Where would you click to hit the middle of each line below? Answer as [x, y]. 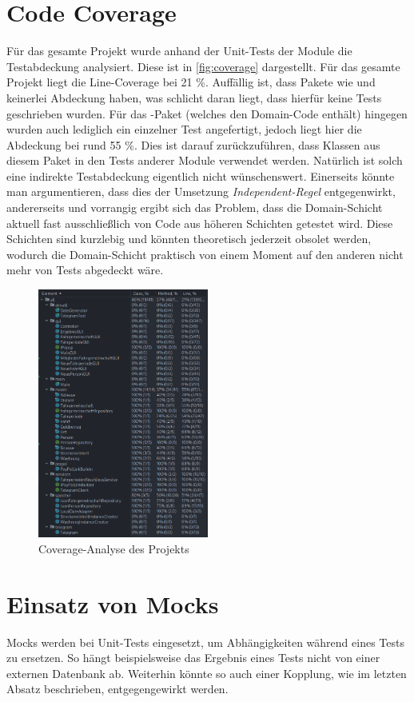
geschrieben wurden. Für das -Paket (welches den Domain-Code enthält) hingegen [207, 113]
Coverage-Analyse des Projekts [114, 548]
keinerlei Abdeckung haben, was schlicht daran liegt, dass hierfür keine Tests [194, 97]
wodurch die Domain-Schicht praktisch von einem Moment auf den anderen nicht [205, 254]
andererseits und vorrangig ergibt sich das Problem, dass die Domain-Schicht [195, 207]
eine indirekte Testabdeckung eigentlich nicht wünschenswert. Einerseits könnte [201, 175]
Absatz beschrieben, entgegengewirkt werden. [117, 689]
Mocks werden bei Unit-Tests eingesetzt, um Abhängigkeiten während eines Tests [205, 642]
